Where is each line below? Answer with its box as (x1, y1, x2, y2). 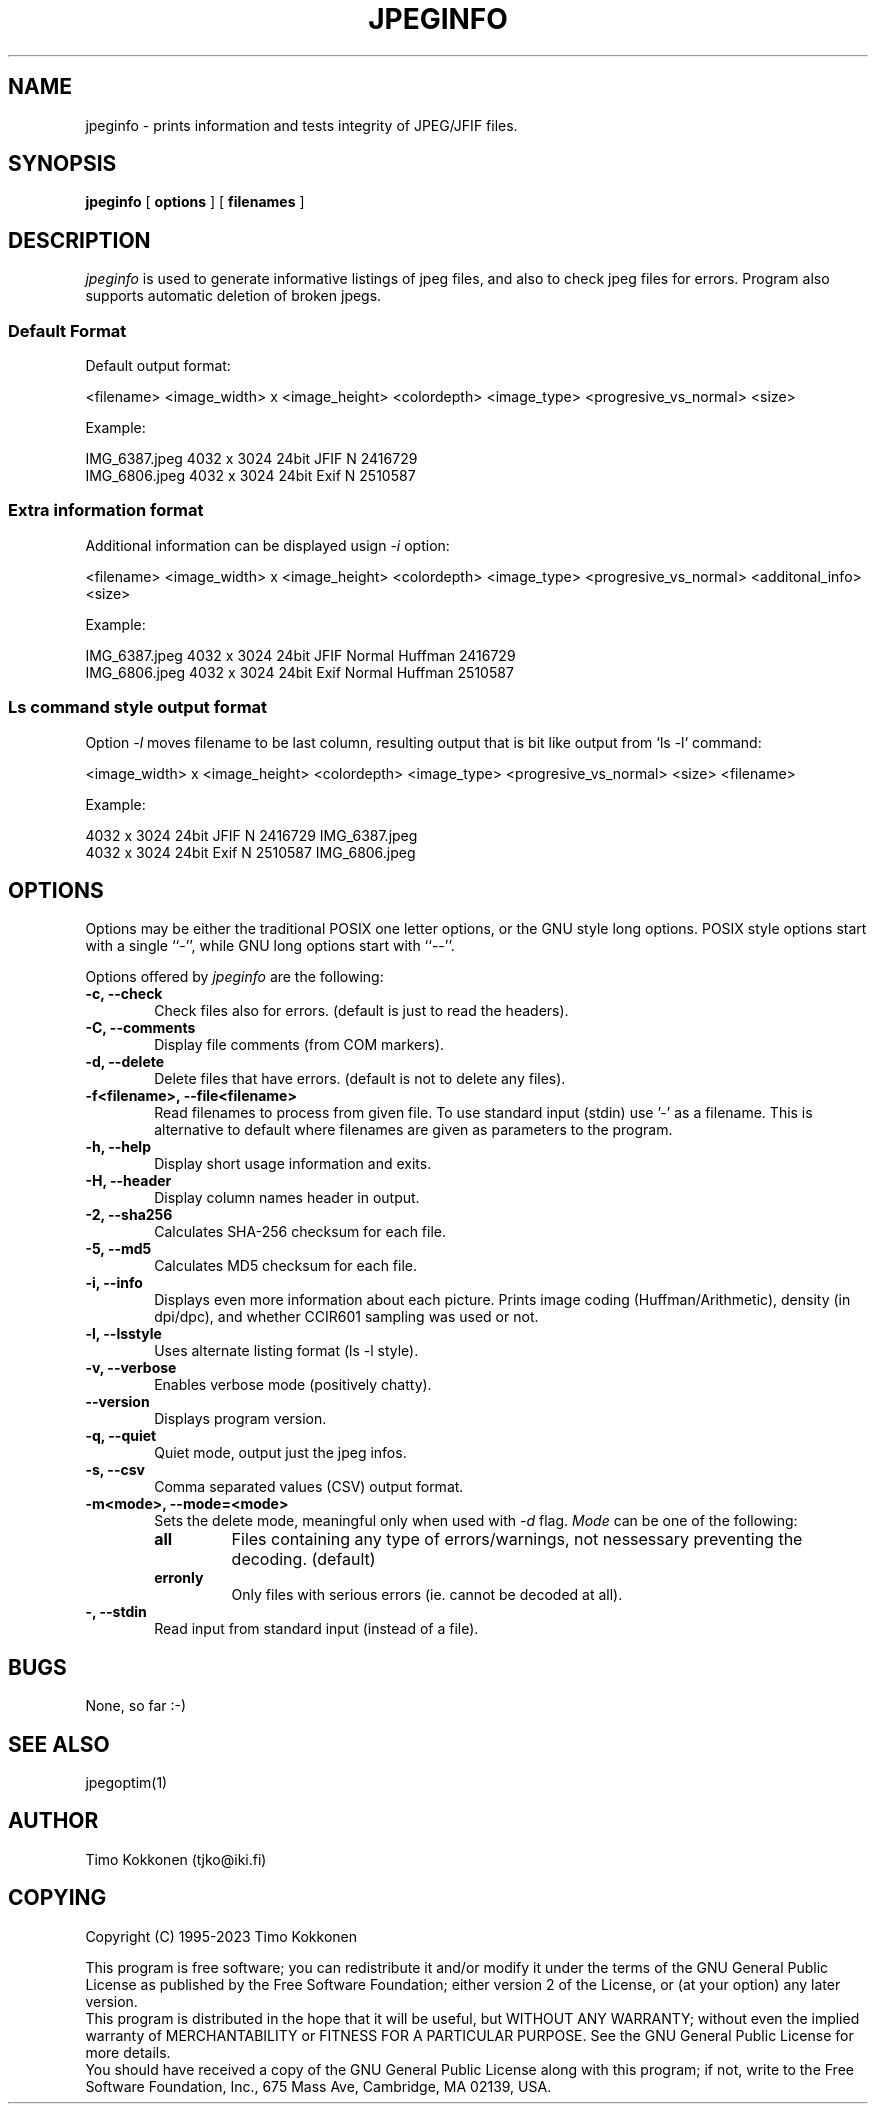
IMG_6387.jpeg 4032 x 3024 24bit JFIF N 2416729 (85, 450, 418, 468)
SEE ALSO (8, 1731, 110, 1757)
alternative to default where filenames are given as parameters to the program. (154, 1121, 673, 1139)
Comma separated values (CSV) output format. (154, 1478, 464, 1496)
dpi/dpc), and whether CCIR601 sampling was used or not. (154, 1308, 539, 1326)
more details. (85, 2043, 171, 2061)
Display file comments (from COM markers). (154, 1036, 445, 1054)
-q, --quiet (85, 1427, 157, 1445)
